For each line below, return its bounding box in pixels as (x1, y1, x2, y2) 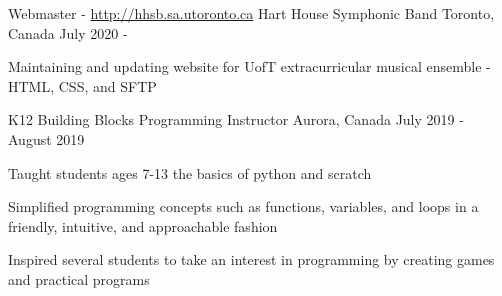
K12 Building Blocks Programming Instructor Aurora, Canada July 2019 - (8, 109, 464, 130)
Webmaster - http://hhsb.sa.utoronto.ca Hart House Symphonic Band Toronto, (8, 3, 495, 23)
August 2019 (8, 128, 85, 149)
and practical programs (8, 268, 150, 289)
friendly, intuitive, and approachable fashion (8, 215, 278, 236)
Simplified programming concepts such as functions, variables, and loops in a (8, 196, 479, 217)
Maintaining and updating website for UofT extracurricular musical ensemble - (8, 56, 491, 77)
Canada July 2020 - (8, 22, 128, 43)
